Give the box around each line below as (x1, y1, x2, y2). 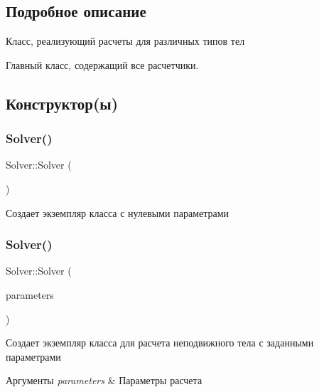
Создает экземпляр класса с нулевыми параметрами (6, 205, 229, 220)
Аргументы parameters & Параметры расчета (6, 373, 202, 388)
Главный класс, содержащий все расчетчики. (6, 57, 199, 72)
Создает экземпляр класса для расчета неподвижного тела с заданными (6, 335, 314, 350)
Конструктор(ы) (6, 92, 119, 114)
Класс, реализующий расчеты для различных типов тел (6, 33, 245, 48)
